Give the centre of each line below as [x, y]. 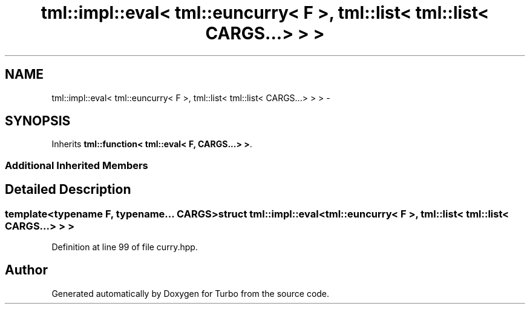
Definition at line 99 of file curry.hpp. [125, 247]
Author [26, 270]
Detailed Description [68, 190]
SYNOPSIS [38, 121]
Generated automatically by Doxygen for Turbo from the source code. [191, 293]
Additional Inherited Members [77, 165]
